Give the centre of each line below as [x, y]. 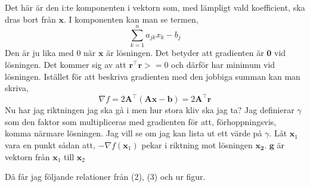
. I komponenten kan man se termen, [131, 19]
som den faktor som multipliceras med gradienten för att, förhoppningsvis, [141, 121]
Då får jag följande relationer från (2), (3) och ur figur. [105, 177]
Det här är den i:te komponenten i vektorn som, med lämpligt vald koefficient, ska [155, 7]
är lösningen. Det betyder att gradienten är [185, 53]
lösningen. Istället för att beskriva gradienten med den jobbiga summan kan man [153, 76]
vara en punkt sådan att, [50, 144]
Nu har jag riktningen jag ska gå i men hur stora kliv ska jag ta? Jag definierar [150, 110]
